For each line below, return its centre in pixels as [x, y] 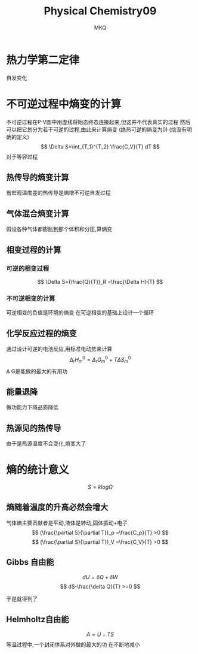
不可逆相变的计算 [31, 298]
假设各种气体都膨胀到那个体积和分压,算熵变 [59, 229]
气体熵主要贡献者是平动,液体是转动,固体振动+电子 [67, 523]
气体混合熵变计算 [38, 214]
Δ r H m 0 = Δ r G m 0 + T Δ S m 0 [100, 360]
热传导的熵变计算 [38, 178]
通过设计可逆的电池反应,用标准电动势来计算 [59, 349]
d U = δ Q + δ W [100, 577]
